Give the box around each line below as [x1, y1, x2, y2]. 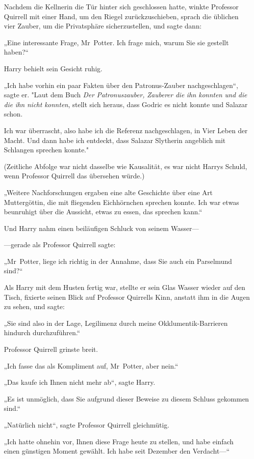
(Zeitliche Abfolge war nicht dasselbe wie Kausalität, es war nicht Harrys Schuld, [4, 161, 247, 171]
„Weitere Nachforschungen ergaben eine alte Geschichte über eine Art [4, 187, 213, 197]
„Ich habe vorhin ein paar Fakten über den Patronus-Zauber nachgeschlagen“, [4, 80, 238, 90]
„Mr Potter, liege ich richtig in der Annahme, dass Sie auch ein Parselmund [4, 256, 232, 266]
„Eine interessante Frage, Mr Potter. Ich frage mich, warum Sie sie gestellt [4, 37, 229, 47]
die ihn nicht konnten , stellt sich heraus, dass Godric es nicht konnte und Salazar [4, 99, 248, 109]
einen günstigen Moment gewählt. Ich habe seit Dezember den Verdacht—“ [4, 446, 230, 456]
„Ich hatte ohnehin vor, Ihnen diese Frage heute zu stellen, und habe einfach [4, 436, 234, 446]
